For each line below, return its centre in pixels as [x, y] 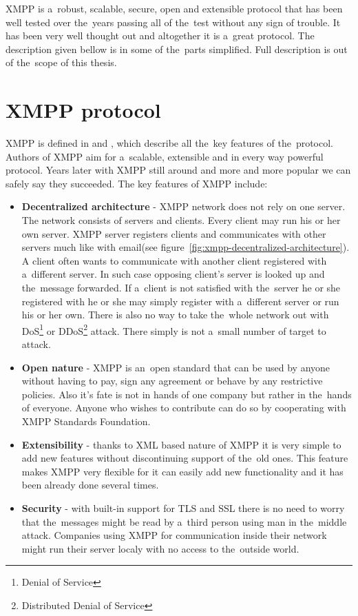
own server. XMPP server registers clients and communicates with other [174, 233]
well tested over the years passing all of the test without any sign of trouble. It [173, 22]
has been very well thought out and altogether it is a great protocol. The [160, 35]
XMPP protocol [83, 110]
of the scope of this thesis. [61, 62]
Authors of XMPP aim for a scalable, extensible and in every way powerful [165, 156]
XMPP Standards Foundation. [86, 421]
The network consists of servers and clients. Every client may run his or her [181, 220]
